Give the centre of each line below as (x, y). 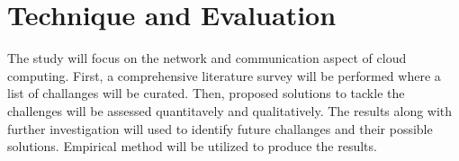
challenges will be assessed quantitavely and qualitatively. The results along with (230, 110)
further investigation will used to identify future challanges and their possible (220, 128)
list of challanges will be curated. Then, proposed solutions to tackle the (206, 93)
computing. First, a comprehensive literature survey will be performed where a (224, 75)
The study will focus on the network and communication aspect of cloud (207, 58)
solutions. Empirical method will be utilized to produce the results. (192, 146)
